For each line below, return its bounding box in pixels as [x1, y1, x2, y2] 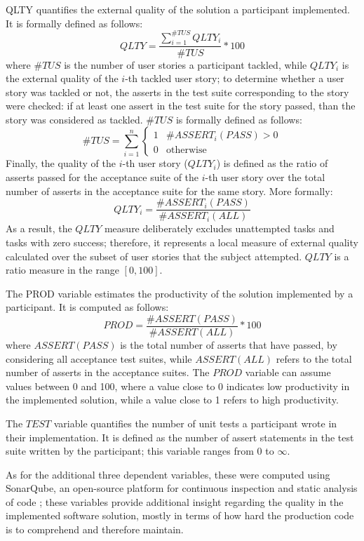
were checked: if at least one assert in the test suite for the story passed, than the [6, 98, 356, 113]
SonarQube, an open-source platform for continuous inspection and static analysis [6, 481, 358, 495]
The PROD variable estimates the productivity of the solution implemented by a [6, 286, 353, 300]
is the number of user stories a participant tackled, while [64, 57, 307, 72]
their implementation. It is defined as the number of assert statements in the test [6, 429, 354, 444]
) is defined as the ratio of [216, 156, 328, 171]
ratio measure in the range [6, 262, 119, 277]
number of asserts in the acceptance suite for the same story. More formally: [6, 183, 333, 198]
